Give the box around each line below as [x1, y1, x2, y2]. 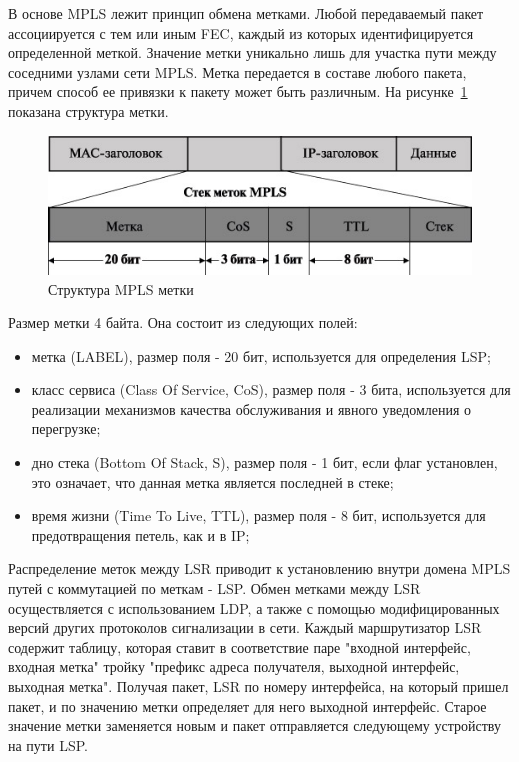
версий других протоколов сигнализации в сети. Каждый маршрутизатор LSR [8, 617, 482, 638]
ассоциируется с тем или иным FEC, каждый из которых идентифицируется [8, 22, 474, 43]
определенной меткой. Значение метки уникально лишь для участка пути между [8, 42, 497, 63]
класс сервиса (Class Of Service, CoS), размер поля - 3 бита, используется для [31, 379, 511, 400]
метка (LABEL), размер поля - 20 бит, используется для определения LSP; [31, 345, 491, 366]
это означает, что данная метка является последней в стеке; [31, 471, 394, 492]
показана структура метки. [8, 100, 169, 121]
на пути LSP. [8, 734, 88, 755]
